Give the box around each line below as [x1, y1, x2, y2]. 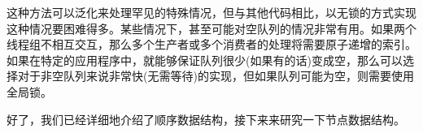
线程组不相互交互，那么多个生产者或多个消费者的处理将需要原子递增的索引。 [7, 36, 416, 53]
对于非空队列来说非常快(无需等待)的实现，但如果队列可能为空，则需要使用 [17, 67, 414, 84]
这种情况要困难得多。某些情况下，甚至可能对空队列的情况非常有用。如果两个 [7, 19, 416, 36]
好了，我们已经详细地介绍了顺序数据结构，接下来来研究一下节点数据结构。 [7, 110, 405, 127]
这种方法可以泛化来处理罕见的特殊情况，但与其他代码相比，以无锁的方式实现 [7, 4, 416, 20]
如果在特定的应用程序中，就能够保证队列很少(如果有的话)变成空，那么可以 [7, 51, 403, 68]
